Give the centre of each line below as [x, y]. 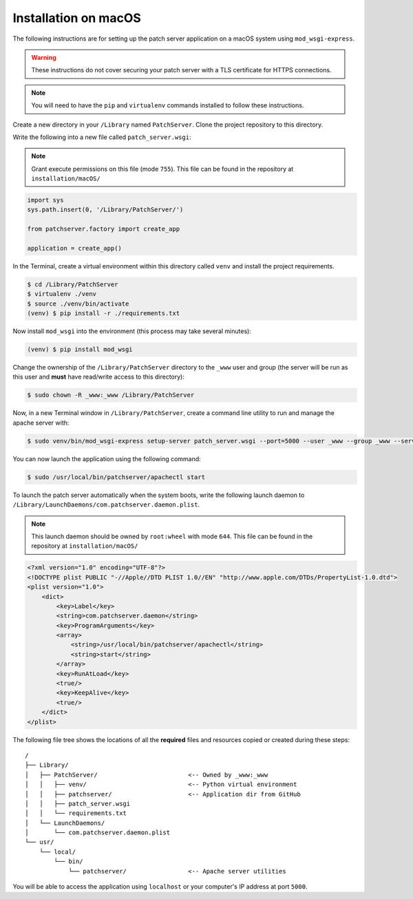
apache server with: [41, 423]
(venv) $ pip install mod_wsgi [80, 350]
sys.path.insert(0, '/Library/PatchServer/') [105, 210]
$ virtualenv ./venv [62, 294]
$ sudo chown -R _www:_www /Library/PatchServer [111, 395]
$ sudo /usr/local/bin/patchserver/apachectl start [116, 477]
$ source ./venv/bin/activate [78, 304]
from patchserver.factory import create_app [104, 229]
